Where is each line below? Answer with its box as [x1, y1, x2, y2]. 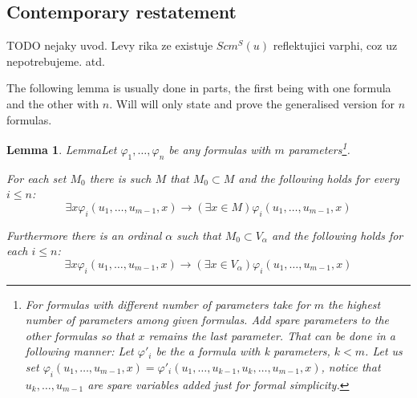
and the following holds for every [238, 169, 399, 186]
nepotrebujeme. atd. [6, 52, 105, 69]
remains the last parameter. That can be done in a [148, 327, 396, 343]
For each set [6, 169, 67, 186]
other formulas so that [25, 327, 135, 343]
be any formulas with [168, 140, 271, 157]
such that [176, 226, 221, 243]
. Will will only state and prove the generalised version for [109, 95, 395, 112]
